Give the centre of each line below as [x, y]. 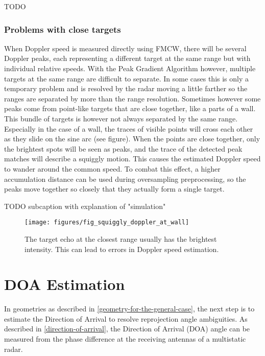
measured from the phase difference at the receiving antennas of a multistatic [125, 339]
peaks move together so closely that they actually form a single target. [114, 189]
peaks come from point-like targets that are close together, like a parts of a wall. [130, 108]
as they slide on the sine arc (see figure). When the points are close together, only [132, 139]
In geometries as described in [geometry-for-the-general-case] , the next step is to [129, 309]
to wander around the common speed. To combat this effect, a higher [112, 168]
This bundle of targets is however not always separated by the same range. [121, 118]
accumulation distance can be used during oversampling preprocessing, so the [125, 179]
